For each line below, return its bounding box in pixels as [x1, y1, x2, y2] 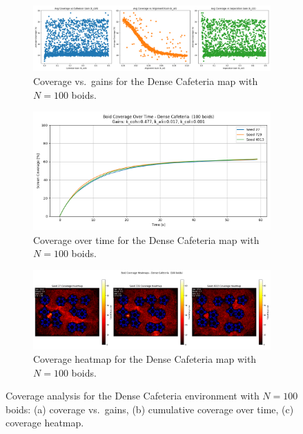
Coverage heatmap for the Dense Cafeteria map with [33, 352, 257, 366]
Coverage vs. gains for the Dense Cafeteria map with [33, 74, 258, 88]
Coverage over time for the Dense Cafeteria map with [33, 232, 260, 247]
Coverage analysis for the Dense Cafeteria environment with [6, 388, 260, 403]
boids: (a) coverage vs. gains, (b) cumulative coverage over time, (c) [6, 402, 294, 416]
